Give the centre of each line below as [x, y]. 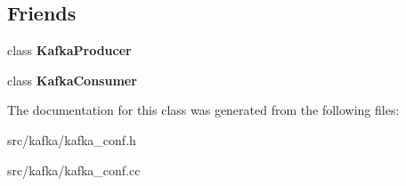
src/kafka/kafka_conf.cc [74, 170]
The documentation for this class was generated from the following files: [203, 110]
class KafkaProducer [69, 50]
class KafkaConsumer [72, 80]
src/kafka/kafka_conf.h [72, 139]
